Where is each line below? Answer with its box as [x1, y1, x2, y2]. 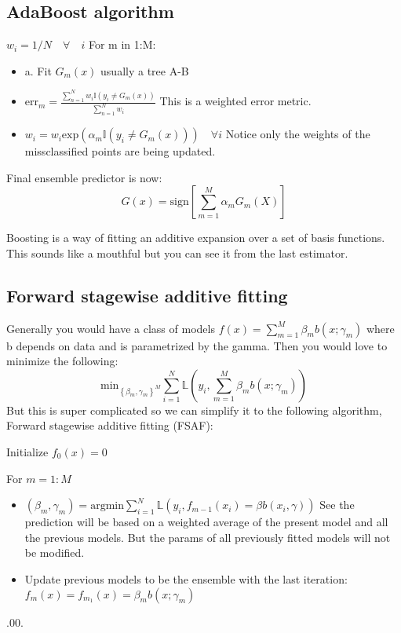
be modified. [24, 544, 85, 561]
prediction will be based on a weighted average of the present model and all [24, 514, 388, 530]
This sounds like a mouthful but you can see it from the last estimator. [6, 244, 348, 261]
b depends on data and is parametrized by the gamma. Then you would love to [6, 337, 388, 353]
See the [319, 496, 355, 513]
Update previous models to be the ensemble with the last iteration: [24, 570, 348, 587]
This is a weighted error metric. [159, 93, 312, 109]
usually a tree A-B [100, 62, 189, 79]
